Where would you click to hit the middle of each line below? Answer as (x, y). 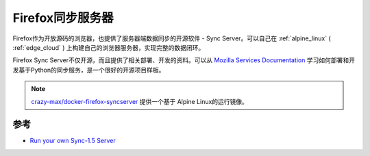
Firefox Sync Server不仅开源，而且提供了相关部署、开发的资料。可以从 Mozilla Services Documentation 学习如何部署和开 (184, 60)
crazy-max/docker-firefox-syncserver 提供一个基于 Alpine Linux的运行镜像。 (139, 101)
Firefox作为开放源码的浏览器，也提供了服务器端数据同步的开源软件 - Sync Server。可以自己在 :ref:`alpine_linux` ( (172, 38)
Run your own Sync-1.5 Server (73, 141)
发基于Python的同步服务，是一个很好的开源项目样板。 (89, 70)
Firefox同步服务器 (63, 18)
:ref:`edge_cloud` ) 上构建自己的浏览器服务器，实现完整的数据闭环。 (109, 47)
